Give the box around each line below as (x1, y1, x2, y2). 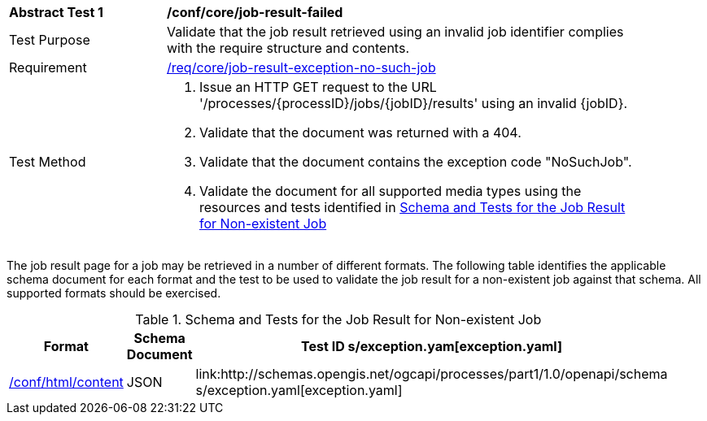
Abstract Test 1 (9, 4, 103, 20)
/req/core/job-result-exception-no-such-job (167, 59, 436, 76)
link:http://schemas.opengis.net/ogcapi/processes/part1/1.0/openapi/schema (195, 366, 668, 382)
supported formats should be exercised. (7, 286, 221, 300)
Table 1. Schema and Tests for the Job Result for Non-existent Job (135, 311, 542, 328)
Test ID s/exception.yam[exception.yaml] (301, 338, 563, 354)
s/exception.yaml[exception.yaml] (195, 382, 403, 398)
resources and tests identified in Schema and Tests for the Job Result (199, 199, 626, 215)
